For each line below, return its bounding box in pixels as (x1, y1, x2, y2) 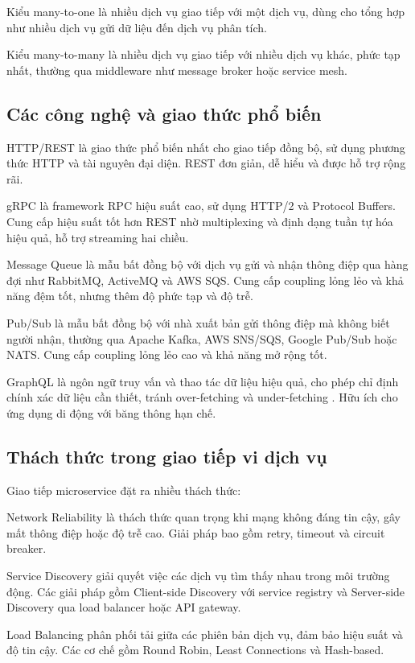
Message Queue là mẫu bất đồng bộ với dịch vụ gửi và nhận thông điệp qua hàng (6, 256, 409, 273)
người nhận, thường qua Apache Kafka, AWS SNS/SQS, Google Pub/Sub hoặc (6, 330, 397, 347)
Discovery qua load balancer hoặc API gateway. (6, 599, 241, 616)
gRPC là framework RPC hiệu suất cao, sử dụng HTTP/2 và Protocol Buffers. (6, 197, 396, 214)
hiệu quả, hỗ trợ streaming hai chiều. (6, 229, 189, 245)
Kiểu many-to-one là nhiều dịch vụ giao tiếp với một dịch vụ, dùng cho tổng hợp (6, 3, 405, 19)
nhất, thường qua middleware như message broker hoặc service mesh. (6, 61, 347, 78)
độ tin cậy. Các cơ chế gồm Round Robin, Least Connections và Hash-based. (6, 641, 384, 658)
